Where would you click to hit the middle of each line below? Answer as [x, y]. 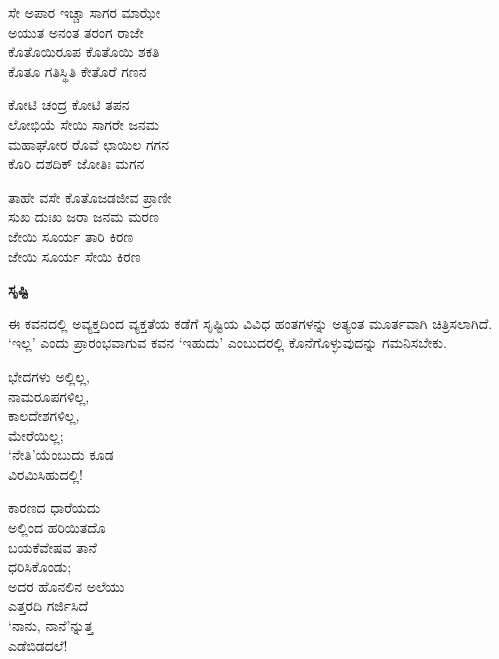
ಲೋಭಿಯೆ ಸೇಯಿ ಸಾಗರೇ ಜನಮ [84, 123]
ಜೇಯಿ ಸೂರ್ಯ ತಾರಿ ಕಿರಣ [71, 235]
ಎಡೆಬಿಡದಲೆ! [38, 644]
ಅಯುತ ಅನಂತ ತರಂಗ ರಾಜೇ [76, 31]
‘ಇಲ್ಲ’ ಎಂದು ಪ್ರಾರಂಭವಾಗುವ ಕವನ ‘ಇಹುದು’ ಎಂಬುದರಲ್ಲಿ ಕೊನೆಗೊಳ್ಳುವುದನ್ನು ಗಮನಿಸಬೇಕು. [227, 342]
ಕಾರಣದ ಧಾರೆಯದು [54, 507]
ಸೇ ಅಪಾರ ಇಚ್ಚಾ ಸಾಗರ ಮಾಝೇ [84, 12]
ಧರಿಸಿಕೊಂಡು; [40, 566]
